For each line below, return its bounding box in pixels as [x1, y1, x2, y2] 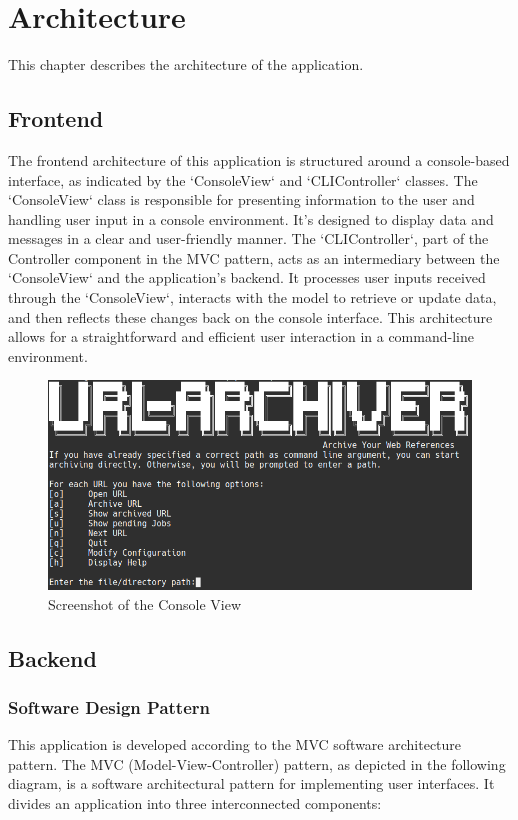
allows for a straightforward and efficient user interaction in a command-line [8, 326, 474, 347]
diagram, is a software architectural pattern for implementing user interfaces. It [8, 773, 495, 794]
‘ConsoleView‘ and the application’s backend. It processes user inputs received [8, 267, 486, 288]
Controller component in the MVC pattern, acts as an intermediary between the [8, 247, 500, 268]
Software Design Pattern [8, 694, 211, 719]
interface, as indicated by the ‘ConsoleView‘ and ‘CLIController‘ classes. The [8, 169, 478, 190]
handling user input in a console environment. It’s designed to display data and [8, 208, 494, 229]
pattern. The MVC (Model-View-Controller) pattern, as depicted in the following [8, 753, 506, 774]
